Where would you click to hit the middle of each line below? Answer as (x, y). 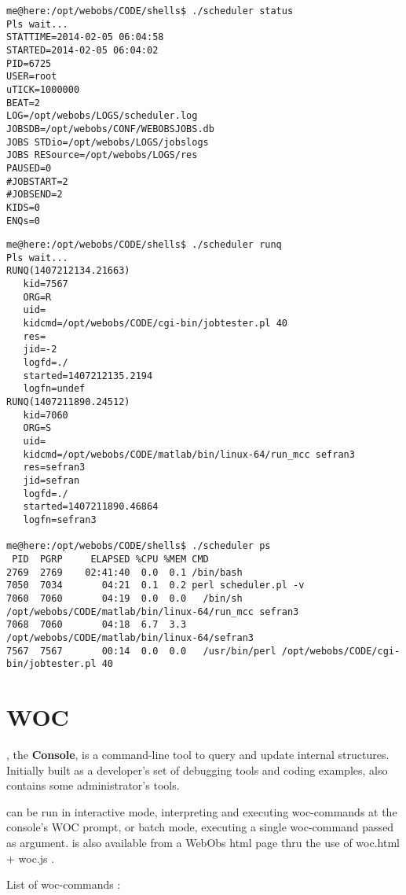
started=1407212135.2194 (88, 376)
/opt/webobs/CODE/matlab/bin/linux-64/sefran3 (130, 637)
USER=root (32, 77)
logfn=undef (54, 389)
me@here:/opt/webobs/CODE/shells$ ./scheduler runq (144, 245)
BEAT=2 (23, 103)
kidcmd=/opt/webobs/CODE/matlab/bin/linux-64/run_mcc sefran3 (189, 454)
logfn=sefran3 (60, 519)
